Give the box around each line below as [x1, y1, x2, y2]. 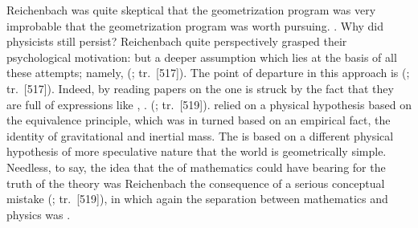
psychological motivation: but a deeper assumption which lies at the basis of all [6, 48, 397, 65]
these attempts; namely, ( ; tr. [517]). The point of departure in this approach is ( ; [6, 64, 410, 81]
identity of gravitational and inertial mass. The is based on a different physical [6, 127, 394, 144]
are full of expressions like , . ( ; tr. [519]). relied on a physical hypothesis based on [6, 96, 412, 112]
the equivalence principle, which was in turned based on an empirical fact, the [6, 112, 391, 128]
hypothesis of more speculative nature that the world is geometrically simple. [6, 143, 387, 160]
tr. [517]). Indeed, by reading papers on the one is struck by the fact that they [6, 79, 394, 96]
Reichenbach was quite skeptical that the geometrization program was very [6, 2, 376, 18]
